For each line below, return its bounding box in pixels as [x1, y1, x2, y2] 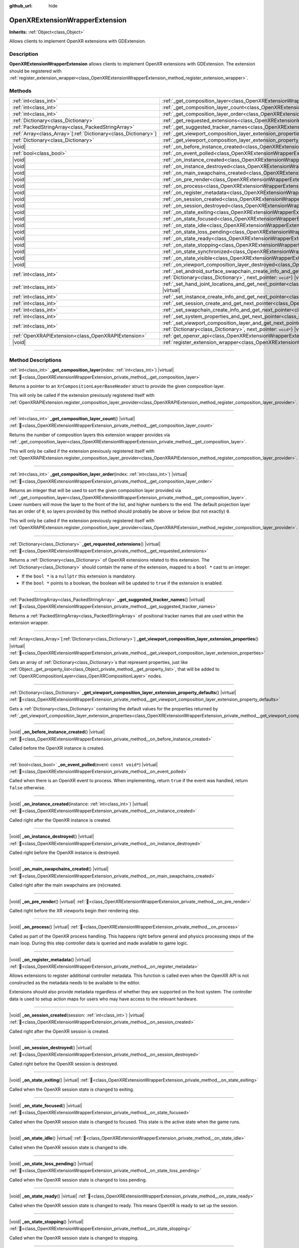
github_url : [9, 3, 32, 8]
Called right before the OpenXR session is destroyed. [9, 1061, 119, 1067]
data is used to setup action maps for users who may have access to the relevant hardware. [9, 996, 198, 1002]
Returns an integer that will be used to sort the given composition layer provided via [9, 487, 181, 494]
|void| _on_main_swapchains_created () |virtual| [9, 866, 109, 872]
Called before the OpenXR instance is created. [9, 745, 105, 751]
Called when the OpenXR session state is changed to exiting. [9, 1086, 135, 1092]
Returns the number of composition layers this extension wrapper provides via [9, 432, 170, 438]
